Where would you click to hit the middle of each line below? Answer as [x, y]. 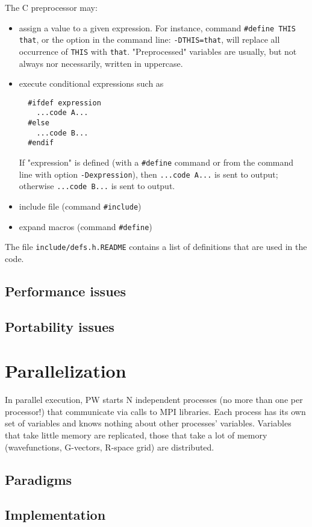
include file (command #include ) [80, 206]
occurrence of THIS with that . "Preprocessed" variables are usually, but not [158, 51]
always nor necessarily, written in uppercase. [101, 63]
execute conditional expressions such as [91, 83]
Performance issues [66, 291]
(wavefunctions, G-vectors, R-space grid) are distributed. [110, 447]
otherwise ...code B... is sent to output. [97, 186]
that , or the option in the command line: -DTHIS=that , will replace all [149, 39]
